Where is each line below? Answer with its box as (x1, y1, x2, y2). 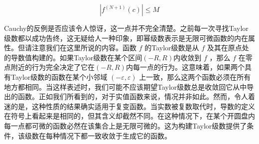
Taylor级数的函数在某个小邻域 (10, 71, 108, 82)
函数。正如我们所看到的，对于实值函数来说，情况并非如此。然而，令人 (17, 91, 248, 102)
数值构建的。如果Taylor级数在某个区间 (17, 52, 142, 62)
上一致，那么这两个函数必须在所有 (139, 71, 251, 82)
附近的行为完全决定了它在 (10, 62, 95, 72)
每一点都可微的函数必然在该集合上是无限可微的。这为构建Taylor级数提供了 (4, 120, 247, 131)
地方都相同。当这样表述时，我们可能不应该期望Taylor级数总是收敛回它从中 (4, 81, 247, 92)
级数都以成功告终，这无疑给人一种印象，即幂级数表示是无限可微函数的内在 (4, 32, 248, 43)
